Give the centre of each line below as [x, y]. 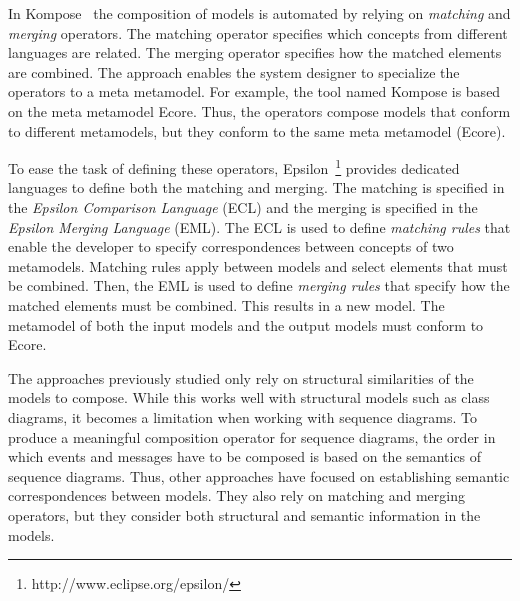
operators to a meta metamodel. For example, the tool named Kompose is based [254, 91]
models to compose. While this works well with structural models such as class [249, 397]
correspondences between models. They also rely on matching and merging [236, 495]
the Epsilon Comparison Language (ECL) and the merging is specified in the [243, 207]
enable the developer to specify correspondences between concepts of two [231, 246]
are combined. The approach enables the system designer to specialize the [234, 71]
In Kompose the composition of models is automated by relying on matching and [259, 13]
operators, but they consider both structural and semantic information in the [244, 514]
